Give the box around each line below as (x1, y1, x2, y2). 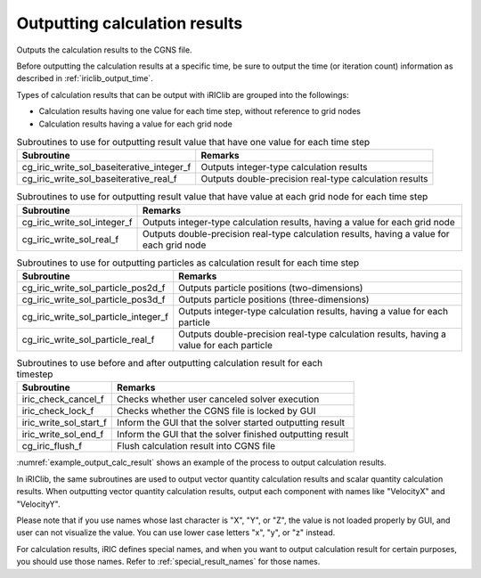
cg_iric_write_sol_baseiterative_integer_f (21, 161, 192, 174)
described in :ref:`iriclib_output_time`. (16, 73, 153, 84)
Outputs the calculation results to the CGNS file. (16, 45, 192, 55)
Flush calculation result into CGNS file (117, 440, 276, 452)
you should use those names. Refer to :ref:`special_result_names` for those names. (16, 557, 321, 567)
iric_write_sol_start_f (21, 417, 107, 429)
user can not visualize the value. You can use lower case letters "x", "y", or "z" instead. (16, 527, 336, 538)
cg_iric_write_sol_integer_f (21, 216, 133, 228)
